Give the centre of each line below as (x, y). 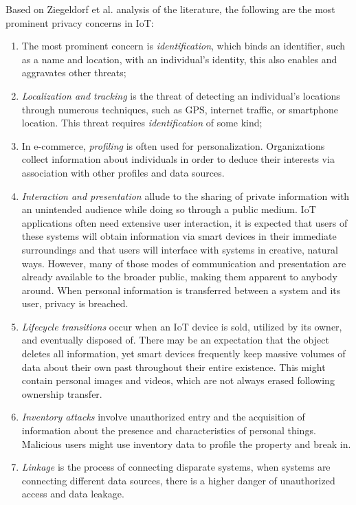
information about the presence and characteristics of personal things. (169, 430)
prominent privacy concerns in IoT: (80, 22)
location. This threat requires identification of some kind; (142, 123)
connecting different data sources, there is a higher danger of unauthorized (178, 480)
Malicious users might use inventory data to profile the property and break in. (186, 444)
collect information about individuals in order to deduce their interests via (178, 159)
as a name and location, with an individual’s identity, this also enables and (179, 59)
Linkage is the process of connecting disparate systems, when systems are (176, 467)
